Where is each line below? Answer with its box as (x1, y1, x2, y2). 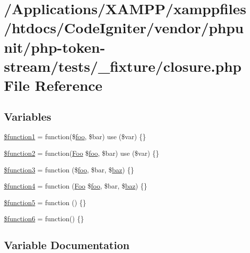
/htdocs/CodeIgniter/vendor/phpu (4, 18, 244, 38)
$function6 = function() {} (4, 213, 84, 224)
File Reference (4, 75, 103, 95)
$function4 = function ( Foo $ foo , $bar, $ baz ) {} (4, 181, 147, 191)
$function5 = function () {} (4, 197, 86, 207)
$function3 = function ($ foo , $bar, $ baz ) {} (4, 164, 134, 174)
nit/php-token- (4, 37, 105, 57)
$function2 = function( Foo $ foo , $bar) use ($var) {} (4, 148, 159, 158)
